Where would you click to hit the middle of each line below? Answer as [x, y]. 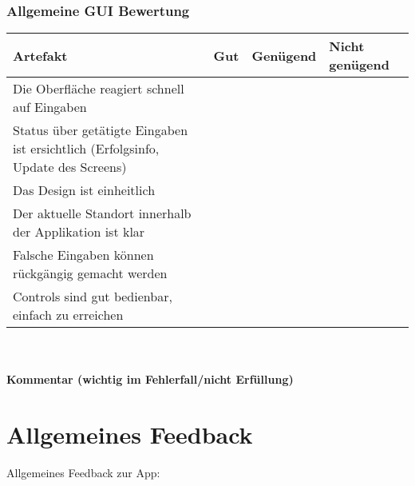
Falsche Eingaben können [83, 255]
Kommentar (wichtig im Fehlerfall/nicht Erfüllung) [150, 379]
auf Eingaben [50, 107]
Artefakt [40, 55]
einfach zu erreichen [68, 315]
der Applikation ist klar [79, 232]
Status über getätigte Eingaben [101, 130]
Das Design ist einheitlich [84, 190]
